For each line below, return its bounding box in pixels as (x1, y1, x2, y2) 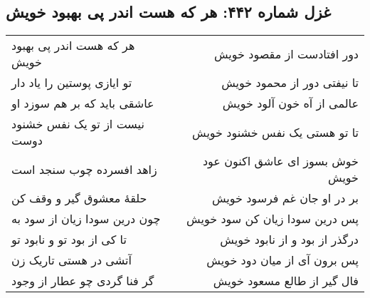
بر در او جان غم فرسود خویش (211, 190, 359, 207)
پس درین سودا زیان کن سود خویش (186, 210, 359, 227)
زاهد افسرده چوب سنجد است (11, 160, 157, 178)
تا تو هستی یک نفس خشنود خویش (192, 123, 359, 140)
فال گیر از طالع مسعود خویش (213, 272, 359, 289)
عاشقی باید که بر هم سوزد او (11, 95, 154, 112)
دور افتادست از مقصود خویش (213, 45, 359, 62)
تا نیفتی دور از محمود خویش (221, 74, 359, 91)
